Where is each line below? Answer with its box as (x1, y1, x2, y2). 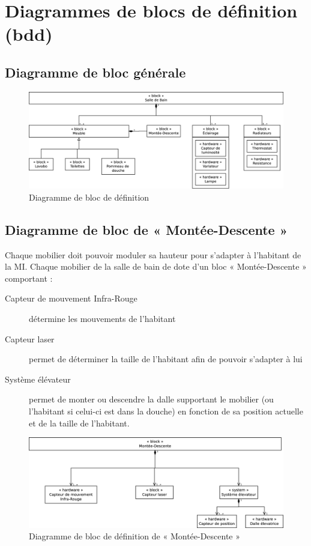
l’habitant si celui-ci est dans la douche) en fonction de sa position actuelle (29, 404, 303, 417)
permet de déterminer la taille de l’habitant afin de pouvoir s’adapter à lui (29, 353, 303, 365)
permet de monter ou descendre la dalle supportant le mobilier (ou (29, 393, 274, 405)
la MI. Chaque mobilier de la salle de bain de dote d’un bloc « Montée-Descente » (5, 260, 307, 273)
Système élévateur (5, 372, 71, 385)
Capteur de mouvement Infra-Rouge (5, 292, 137, 305)
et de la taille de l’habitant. (29, 416, 130, 429)
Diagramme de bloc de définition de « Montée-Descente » (29, 530, 241, 542)
